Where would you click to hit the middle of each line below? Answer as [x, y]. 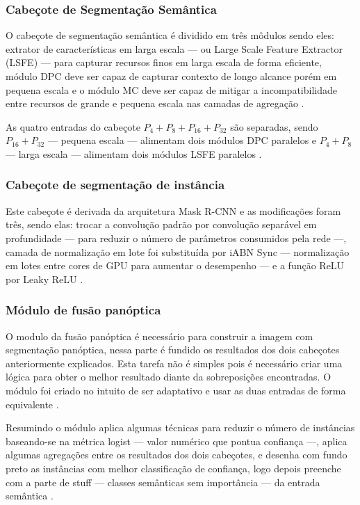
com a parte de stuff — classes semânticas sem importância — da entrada [163, 482]
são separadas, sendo [274, 126]
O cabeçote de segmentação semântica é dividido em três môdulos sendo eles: [170, 35]
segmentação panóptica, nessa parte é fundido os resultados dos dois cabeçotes [173, 350]
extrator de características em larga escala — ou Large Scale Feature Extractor [174, 48]
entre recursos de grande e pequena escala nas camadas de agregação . [155, 103]
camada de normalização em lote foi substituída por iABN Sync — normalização [178, 251]
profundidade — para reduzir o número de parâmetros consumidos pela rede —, [176, 238]
